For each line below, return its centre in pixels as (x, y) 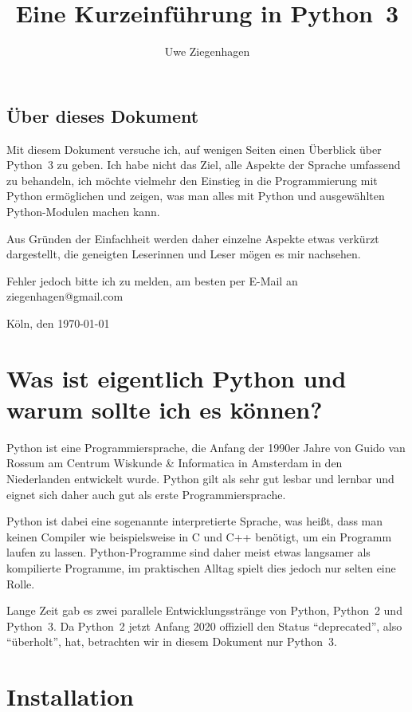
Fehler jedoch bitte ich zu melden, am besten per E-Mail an (152, 280)
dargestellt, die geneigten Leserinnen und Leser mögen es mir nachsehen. (184, 254)
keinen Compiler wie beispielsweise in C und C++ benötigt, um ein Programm (199, 536)
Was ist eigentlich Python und (177, 378)
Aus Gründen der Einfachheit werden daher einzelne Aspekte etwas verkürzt (193, 238)
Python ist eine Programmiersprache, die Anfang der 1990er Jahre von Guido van (206, 447)
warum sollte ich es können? (165, 409)
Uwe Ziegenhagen (207, 51)
